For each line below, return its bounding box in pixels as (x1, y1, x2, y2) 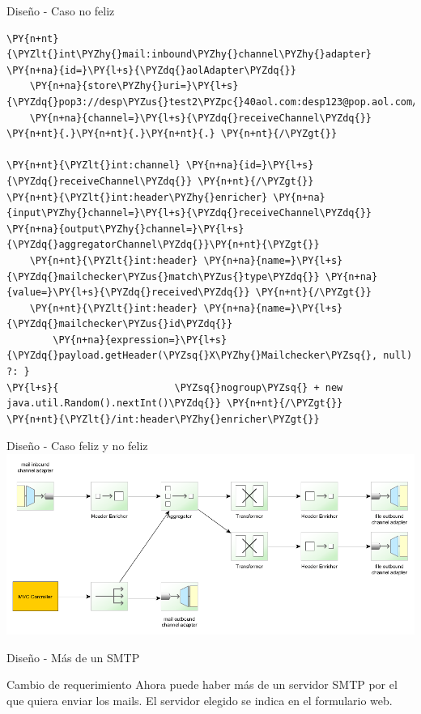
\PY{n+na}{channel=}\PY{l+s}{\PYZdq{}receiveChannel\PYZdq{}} (29, 112, 372, 124)
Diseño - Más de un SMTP (6, 648, 140, 665)
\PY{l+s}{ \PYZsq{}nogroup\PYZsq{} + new (6, 381, 343, 393)
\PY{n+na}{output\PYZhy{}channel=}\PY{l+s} (6, 223, 245, 235)
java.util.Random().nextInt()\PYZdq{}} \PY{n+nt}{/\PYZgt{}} (6, 397, 343, 410)
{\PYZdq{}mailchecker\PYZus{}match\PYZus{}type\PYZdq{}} (6, 270, 320, 283)
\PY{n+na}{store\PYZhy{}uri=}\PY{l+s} (29, 80, 239, 92)
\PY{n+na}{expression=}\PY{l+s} (53, 334, 228, 346)
